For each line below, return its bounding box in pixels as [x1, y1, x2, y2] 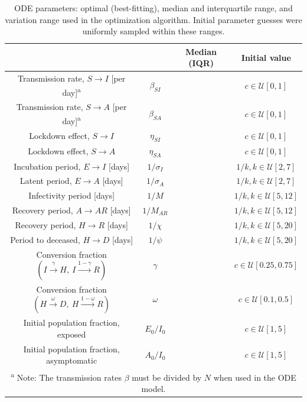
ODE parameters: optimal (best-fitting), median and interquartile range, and [14, 2, 293, 14]
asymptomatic [46, 354, 97, 367]
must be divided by [132, 371, 202, 383]
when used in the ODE [213, 371, 296, 383]
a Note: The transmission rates [11, 369, 122, 383]
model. [141, 382, 166, 395]
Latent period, [19, 174, 72, 187]
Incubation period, [14, 160, 81, 172]
